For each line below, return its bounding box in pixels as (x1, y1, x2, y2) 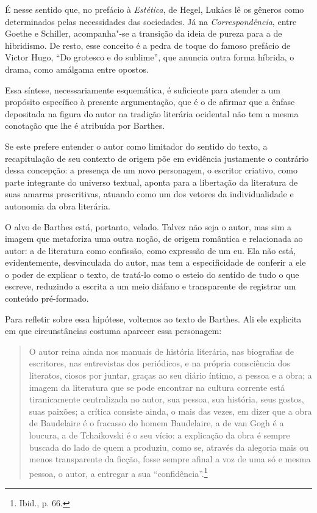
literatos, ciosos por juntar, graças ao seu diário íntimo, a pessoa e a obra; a (29, 369, 312, 382)
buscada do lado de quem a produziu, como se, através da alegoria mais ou (29, 440, 308, 453)
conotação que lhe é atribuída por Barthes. (5, 119, 165, 132)
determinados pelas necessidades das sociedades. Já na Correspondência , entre (5, 15, 297, 27)
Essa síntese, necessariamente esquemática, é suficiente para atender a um (5, 83, 280, 96)
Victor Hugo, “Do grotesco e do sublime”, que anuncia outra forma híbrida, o (5, 51, 294, 64)
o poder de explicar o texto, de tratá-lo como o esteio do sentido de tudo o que (5, 267, 299, 280)
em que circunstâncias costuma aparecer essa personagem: (5, 324, 222, 337)
